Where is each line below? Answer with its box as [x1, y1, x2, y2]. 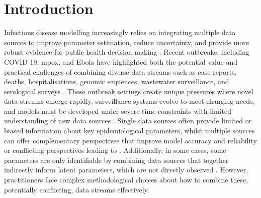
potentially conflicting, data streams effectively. [4, 184, 149, 194]
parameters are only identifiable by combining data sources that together [4, 154, 229, 165]
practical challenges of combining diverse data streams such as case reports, [4, 66, 237, 77]
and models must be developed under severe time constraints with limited [4, 105, 231, 116]
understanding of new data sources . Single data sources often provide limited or [4, 115, 252, 126]
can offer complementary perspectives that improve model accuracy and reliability [4, 135, 257, 145]
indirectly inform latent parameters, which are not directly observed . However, [4, 164, 248, 175]
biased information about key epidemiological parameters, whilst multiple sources [4, 125, 255, 136]
